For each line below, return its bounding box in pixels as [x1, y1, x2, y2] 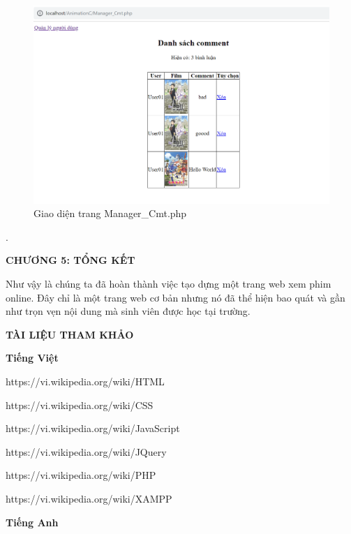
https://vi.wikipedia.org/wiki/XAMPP [6, 491, 172, 505]
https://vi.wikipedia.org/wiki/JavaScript [6, 421, 180, 436]
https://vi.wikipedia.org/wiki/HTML [6, 373, 165, 388]
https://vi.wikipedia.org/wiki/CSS [6, 397, 154, 412]
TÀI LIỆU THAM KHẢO [6, 327, 134, 341]
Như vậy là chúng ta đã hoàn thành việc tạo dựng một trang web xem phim [6, 276, 331, 290]
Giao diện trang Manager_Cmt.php [33, 206, 187, 221]
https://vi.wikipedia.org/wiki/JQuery [6, 444, 167, 459]
